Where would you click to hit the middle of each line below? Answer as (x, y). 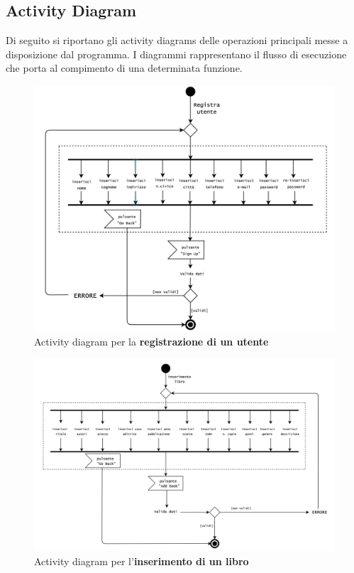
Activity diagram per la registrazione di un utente (151, 341)
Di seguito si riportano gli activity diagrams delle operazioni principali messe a (177, 40)
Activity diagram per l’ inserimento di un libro (142, 561)
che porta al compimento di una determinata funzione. (124, 68)
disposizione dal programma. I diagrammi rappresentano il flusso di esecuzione (176, 54)
